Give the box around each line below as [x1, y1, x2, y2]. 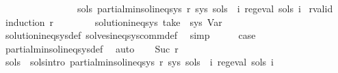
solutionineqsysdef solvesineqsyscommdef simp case [5, 28, 256, 42]
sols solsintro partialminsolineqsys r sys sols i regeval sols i [5, 55, 274, 69]
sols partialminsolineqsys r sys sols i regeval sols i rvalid [77, 1, 333, 15]
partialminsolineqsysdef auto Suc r [5, 41, 179, 55]
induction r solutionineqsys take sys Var [5, 14, 222, 29]
